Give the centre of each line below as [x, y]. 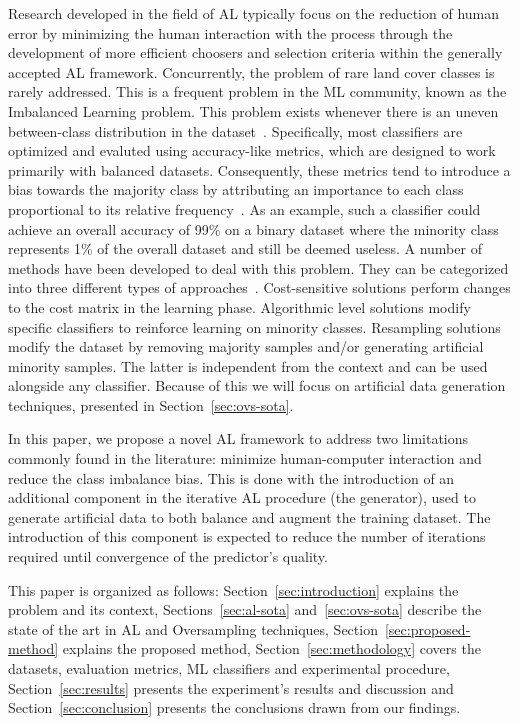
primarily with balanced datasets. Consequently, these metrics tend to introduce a [259, 169]
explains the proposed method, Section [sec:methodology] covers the [271, 648]
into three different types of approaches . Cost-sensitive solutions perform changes [259, 287]
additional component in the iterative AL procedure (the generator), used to [242, 497]
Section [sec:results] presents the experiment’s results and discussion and [231, 687]
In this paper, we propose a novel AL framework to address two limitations [238, 438]
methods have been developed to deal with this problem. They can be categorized [258, 267]
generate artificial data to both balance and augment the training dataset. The [249, 516]
